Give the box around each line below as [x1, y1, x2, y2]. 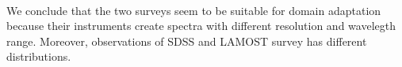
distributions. [6, 48, 71, 65]
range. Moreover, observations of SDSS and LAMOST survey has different [6, 32, 367, 49]
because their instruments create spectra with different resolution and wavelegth [6, 17, 396, 34]
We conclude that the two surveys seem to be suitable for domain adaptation [6, 2, 381, 18]
